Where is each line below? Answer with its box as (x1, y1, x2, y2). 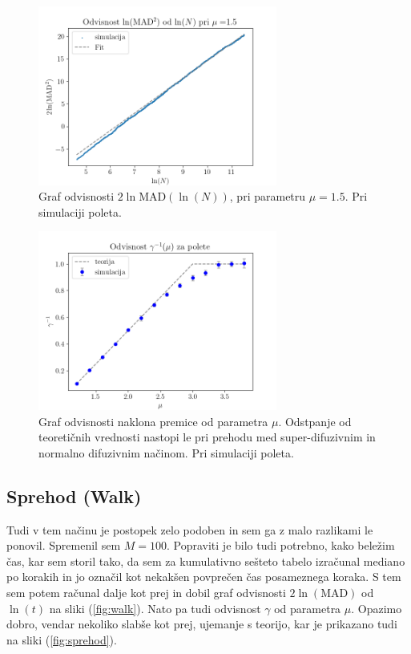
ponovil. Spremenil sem (6, 537, 121, 554)
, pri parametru (229, 188, 306, 205)
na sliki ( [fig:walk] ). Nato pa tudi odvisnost (49, 599, 261, 616)
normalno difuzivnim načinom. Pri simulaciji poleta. (38, 444, 294, 461)
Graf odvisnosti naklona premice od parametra (38, 412, 268, 429)
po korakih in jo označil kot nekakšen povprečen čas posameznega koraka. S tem (6, 568, 401, 585)
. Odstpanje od (278, 412, 352, 429)
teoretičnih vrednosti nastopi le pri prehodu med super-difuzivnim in (38, 429, 376, 445)
